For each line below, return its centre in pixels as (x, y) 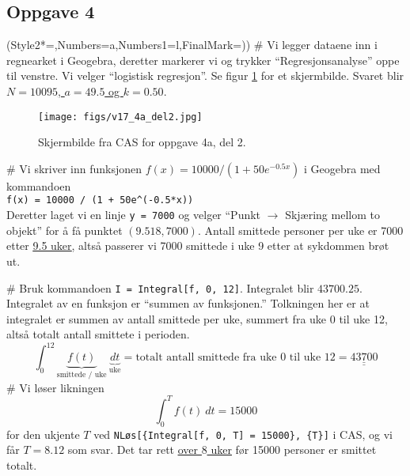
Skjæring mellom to (332, 215)
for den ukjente (43, 434)
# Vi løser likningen (55, 387)
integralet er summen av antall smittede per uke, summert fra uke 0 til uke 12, (197, 318)
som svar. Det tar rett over (133, 450)
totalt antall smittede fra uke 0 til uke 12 (235, 358)
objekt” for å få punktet (65, 230)
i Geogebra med (342, 168)
